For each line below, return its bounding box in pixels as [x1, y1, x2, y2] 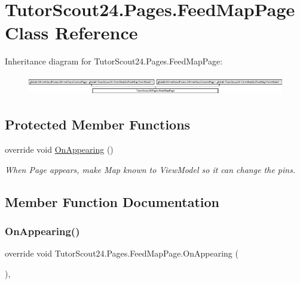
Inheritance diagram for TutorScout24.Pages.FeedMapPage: [5, 55, 223, 67]
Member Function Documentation [5, 192, 220, 211]
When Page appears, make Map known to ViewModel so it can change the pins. [5, 163, 296, 175]
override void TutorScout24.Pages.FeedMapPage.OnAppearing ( [5, 247, 238, 260]
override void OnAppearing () [5, 143, 114, 156]
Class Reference [5, 20, 138, 45]
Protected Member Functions [5, 115, 191, 134]
